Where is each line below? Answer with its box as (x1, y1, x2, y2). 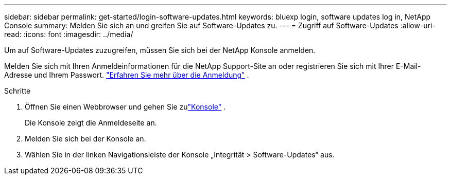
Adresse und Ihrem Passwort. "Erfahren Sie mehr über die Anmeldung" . (4, 70, 249, 79)
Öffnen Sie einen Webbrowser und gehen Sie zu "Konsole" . (25, 102, 226, 111)
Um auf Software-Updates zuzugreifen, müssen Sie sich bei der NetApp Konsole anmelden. (4, 46, 316, 55)
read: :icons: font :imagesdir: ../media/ (4, 30, 133, 39)
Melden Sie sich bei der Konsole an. (25, 134, 146, 143)
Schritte (4, 86, 31, 95)
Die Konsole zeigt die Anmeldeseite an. (25, 118, 157, 127)
